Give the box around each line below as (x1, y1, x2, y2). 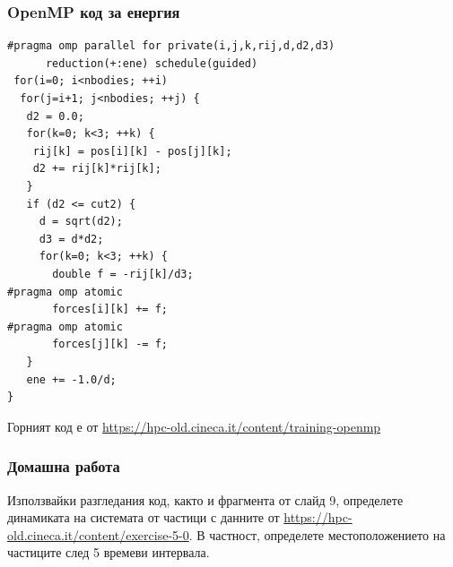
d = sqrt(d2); (39, 215, 123, 228)
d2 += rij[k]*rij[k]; (32, 162, 161, 176)
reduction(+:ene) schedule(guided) (45, 56, 258, 70)
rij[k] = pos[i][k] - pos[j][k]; (32, 144, 232, 158)
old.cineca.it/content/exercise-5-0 (7, 525, 189, 544)
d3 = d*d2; (39, 232, 104, 245)
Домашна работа (7, 455, 120, 477)
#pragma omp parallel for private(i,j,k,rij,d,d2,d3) (7, 39, 335, 53)
